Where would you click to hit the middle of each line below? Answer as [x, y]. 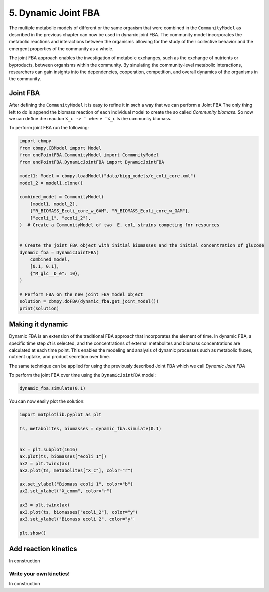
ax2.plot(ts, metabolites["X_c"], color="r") [76, 470]
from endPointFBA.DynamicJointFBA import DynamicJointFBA [92, 162]
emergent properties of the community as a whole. [61, 49]
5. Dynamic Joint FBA [55, 13]
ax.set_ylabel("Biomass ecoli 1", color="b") [76, 484]
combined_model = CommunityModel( [62, 197]
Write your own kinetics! [39, 574]
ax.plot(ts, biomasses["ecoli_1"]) [63, 456]
